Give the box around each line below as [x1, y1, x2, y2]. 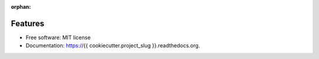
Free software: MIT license [25, 34, 91, 41]
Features [11, 18, 44, 29]
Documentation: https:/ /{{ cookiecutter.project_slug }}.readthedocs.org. [25, 42, 200, 49]
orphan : [11, 4, 31, 10]
